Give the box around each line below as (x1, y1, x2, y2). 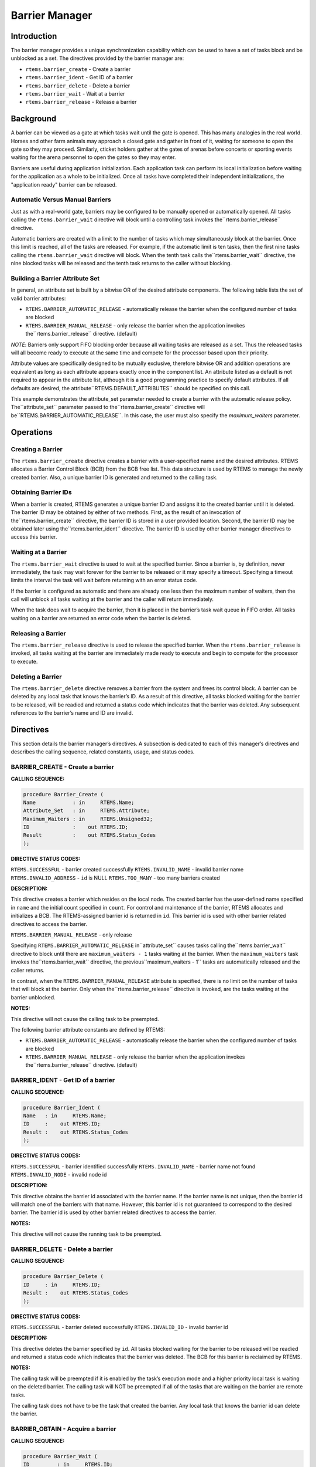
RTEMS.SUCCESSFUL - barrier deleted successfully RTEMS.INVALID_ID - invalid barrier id (11, 1323, 228, 1330)
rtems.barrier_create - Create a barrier (25, 65, 131, 73)
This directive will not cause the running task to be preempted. (11, 1231, 162, 1238)
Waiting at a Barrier (11, 548, 67, 556)
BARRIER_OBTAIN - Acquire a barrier (11, 1425, 116, 1433)
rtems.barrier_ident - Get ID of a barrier (25, 74, 133, 81)
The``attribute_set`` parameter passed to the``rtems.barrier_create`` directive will (11, 404, 205, 411)
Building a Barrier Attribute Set (11, 274, 100, 282)
